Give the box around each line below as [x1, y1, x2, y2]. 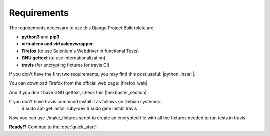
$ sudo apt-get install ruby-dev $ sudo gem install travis [21, 105, 137, 112]
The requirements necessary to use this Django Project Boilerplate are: [9, 25, 155, 31]
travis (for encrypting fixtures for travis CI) [21, 62, 110, 68]
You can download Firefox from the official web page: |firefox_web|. [9, 80, 149, 86]
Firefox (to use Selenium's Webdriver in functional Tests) [21, 48, 139, 54]
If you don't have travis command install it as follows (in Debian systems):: [9, 99, 162, 105]
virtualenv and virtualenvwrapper [21, 41, 93, 47]
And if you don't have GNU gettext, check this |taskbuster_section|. [9, 89, 148, 95]
